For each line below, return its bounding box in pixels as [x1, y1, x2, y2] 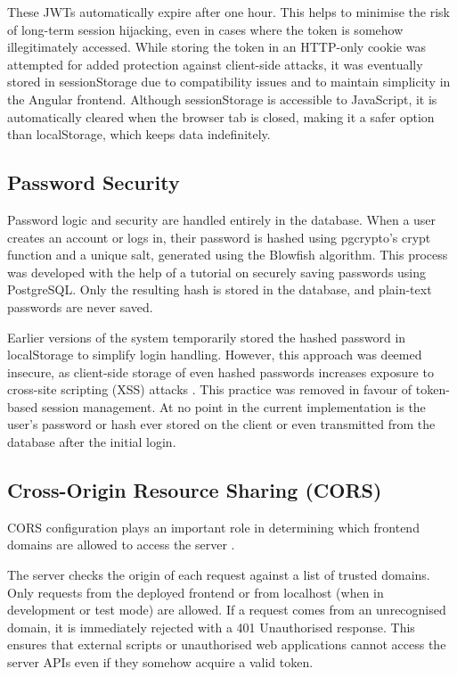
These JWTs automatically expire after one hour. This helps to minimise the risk [7, 3, 451, 21]
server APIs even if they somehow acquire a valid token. [7, 653, 314, 672]
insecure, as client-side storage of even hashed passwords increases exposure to [7, 362, 434, 381]
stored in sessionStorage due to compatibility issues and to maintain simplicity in [7, 72, 451, 91]
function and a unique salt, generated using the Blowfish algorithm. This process [7, 245, 448, 264]
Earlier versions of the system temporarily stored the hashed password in [7, 327, 406, 346]
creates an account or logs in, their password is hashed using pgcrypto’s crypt [7, 227, 431, 246]
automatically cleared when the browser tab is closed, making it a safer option [7, 107, 435, 126]
